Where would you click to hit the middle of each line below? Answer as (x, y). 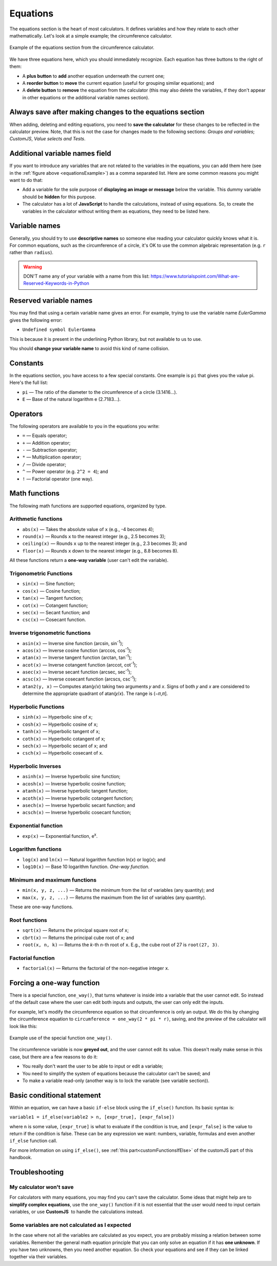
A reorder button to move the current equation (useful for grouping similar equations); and (118, 83)
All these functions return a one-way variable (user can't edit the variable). (89, 560)
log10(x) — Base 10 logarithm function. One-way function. (86, 867)
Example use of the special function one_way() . (61, 1038)
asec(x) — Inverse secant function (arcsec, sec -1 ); (77, 672)
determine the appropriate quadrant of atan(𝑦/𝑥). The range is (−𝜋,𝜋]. (95, 693)
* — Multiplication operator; (52, 457)
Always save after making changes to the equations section (107, 112)
